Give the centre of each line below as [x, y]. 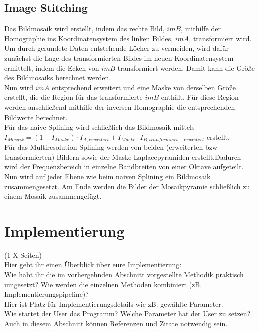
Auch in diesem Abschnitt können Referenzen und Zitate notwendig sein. [116, 324]
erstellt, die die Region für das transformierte [73, 97]
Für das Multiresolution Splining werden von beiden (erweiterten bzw [111, 147]
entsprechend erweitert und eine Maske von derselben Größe [144, 87]
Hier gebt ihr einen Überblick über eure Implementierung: [93, 264]
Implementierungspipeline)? [46, 294]
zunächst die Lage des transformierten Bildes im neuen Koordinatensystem [119, 58]
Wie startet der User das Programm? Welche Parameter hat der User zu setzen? [127, 314]
